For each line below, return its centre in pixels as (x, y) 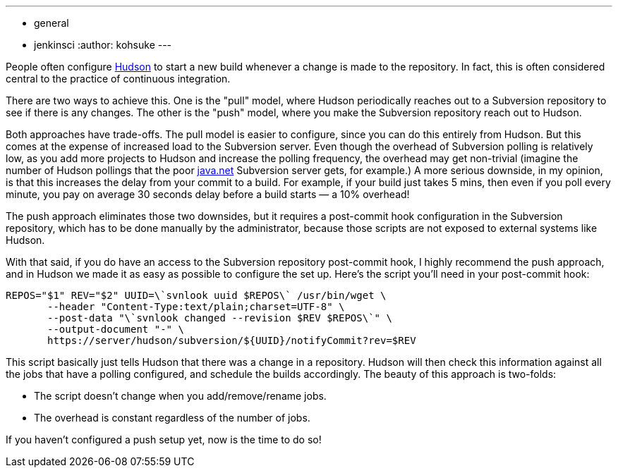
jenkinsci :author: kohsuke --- (103, 45)
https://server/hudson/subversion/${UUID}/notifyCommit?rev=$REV (232, 340)
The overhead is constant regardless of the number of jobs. (172, 418)
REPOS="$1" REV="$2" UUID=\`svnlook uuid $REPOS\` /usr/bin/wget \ (196, 295)
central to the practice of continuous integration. (118, 79)
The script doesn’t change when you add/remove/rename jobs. (180, 396)
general (51, 23)
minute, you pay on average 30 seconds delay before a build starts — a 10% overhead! (208, 194)
